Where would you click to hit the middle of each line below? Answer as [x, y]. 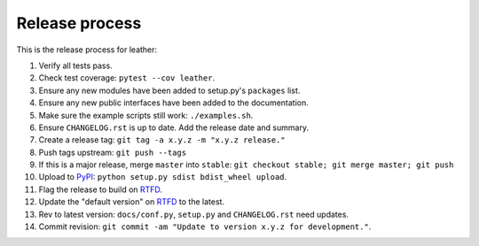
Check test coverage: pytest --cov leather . [127, 78]
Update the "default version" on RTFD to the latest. [132, 202]
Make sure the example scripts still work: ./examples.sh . [146, 115]
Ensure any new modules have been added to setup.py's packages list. [169, 90]
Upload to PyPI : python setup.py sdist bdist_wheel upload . [163, 177]
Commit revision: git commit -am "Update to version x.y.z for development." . [205, 227]
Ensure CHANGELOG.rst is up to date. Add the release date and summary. [174, 127]
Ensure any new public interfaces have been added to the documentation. [174, 103]
